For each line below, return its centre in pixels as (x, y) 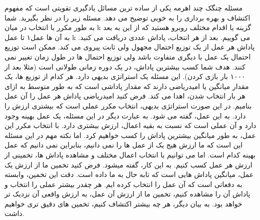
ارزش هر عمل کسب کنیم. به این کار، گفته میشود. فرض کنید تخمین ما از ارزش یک (128, 164)
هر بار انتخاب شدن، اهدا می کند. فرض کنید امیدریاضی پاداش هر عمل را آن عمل (125, 96)
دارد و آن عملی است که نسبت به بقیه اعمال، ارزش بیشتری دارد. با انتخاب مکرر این (131, 125)
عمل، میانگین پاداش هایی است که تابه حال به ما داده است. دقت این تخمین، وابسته (129, 174)
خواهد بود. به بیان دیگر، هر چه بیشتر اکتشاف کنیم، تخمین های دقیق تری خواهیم (123, 203)
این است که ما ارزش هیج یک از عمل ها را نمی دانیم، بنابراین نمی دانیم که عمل (124, 145)
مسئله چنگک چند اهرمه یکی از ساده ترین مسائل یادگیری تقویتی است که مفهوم (124, 7)
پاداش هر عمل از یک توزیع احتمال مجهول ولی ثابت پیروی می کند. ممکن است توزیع (130, 47)
